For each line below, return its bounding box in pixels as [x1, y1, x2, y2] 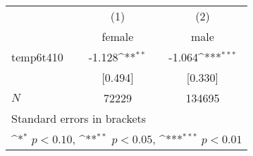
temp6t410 [11, 49, 63, 65]
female [101, 28, 134, 44]
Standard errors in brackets [11, 110, 147, 126]
